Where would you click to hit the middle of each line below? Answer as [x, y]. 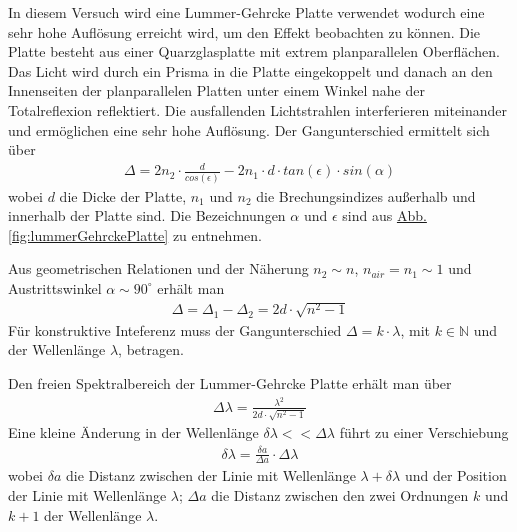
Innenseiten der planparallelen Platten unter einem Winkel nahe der [216, 90]
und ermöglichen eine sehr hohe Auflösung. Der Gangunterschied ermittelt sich [249, 129]
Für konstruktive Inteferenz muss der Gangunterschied [175, 329]
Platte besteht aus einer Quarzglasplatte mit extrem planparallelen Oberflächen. [254, 51]
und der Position [455, 475]
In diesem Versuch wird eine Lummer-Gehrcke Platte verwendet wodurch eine [246, 12]
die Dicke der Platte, [123, 195]
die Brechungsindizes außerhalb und [366, 195]
